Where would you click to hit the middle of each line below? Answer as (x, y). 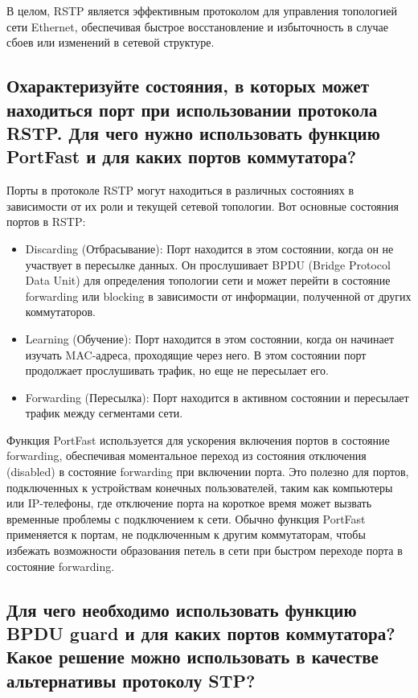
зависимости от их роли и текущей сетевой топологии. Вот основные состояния (203, 205)
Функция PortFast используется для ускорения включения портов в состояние (198, 439)
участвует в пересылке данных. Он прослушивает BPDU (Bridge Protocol (208, 264)
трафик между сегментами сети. (104, 413)
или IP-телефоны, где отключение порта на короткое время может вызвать (189, 503)
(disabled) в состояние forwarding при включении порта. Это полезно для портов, (208, 472)
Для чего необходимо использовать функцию (182, 609)
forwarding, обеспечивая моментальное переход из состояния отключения (186, 456)
